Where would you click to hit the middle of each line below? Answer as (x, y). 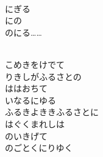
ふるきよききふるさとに (52, 112)
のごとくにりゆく (39, 148)
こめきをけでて (35, 64)
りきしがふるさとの (43, 76)
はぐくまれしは (35, 123)
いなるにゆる (30, 100)
